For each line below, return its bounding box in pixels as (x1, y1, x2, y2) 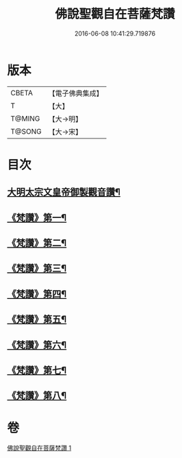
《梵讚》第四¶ (7, 288, 67, 300)
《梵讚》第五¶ (7, 313, 67, 326)
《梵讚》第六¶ (7, 339, 67, 350)
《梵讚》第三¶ (7, 263, 67, 274)
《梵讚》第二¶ (7, 237, 67, 249)
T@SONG (10, 126, 42, 136)
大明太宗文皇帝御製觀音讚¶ (7, 186, 121, 198)
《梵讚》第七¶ (7, 365, 67, 376)
